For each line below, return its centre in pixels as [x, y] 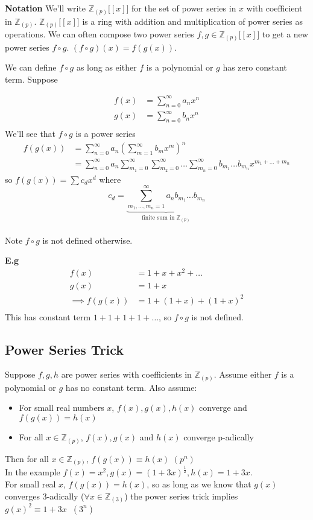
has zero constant [255, 67]
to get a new [285, 34]
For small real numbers [62, 407]
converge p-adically [219, 437]
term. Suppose [31, 79]
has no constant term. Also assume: [131, 387]
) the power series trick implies [181, 496]
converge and [223, 407]
